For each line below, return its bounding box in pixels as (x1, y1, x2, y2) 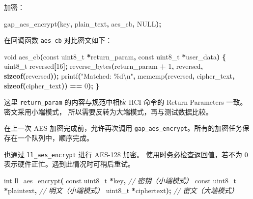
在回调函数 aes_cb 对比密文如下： (4, 35, 112, 45)
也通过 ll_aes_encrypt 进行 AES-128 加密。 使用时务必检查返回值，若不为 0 (4, 149, 248, 159)
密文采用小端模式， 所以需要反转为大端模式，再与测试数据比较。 (4, 106, 213, 116)
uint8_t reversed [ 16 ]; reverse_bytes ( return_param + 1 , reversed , (4, 61, 203, 71)
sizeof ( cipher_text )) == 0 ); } (4, 80, 100, 90)
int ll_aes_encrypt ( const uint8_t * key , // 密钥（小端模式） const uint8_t (4, 175, 236, 185)
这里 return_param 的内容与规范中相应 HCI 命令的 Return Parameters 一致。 (4, 97, 247, 107)
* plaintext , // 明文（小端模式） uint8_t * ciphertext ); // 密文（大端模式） (4, 185, 238, 195)
